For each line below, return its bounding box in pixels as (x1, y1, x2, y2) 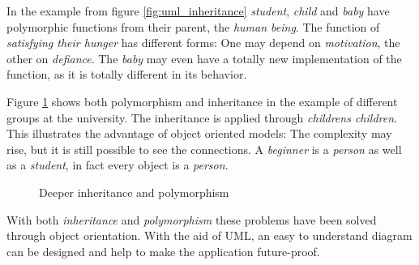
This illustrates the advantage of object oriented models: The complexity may (6, 125, 392, 142)
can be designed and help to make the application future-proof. (6, 242, 320, 259)
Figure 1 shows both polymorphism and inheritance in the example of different (6, 92, 398, 109)
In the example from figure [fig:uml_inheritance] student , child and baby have (6, 2, 390, 19)
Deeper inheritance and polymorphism (39, 183, 229, 200)
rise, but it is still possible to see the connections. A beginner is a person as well (6, 140, 402, 157)
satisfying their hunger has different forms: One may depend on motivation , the (6, 34, 400, 51)
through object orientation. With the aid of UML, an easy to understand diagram (6, 227, 413, 244)
